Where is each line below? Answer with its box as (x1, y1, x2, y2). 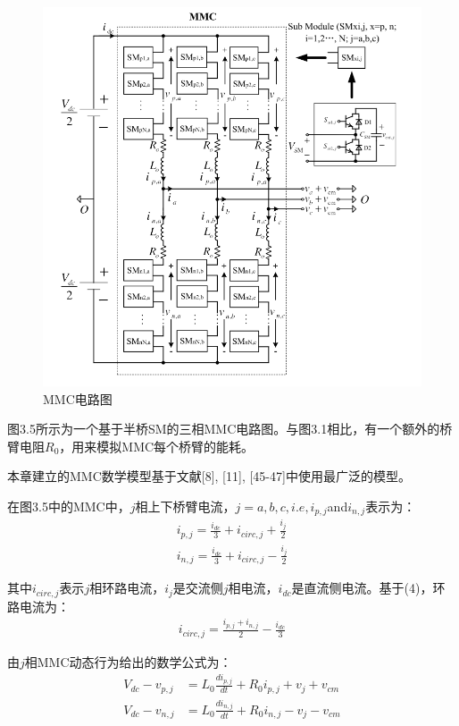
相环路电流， (89, 578, 165, 597)
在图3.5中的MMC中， (7, 496, 130, 515)
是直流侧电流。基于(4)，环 (291, 578, 446, 597)
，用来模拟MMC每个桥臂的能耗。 (59, 436, 255, 455)
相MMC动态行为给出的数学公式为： (24, 652, 232, 671)
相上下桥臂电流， (135, 496, 236, 515)
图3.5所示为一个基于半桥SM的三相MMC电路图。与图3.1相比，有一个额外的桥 (7, 419, 453, 438)
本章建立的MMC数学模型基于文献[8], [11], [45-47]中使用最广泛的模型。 (7, 467, 411, 485)
